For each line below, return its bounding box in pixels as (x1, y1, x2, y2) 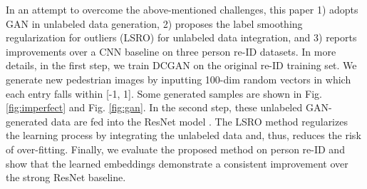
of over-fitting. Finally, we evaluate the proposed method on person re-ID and (6, 141, 345, 156)
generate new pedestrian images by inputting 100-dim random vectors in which (6, 71, 351, 86)
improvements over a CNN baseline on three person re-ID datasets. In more (6, 44, 336, 58)
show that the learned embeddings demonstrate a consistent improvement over (6, 155, 348, 170)
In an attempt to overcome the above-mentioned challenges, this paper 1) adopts (6, 2, 358, 16)
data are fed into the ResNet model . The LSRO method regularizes (51, 113, 348, 128)
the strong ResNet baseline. (6, 170, 126, 185)
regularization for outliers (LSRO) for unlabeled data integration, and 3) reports (6, 30, 357, 45)
